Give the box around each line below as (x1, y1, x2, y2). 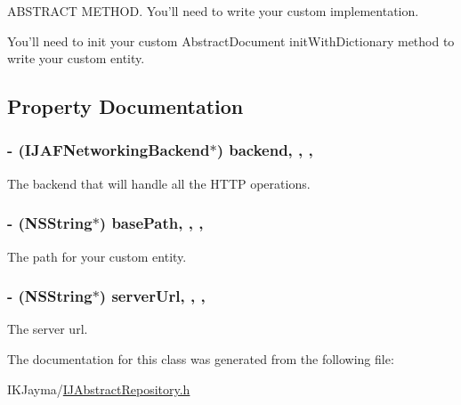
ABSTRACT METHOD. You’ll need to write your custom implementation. (7, 2, 419, 20)
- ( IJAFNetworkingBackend (7, 139, 210, 161)
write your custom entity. (7, 49, 145, 68)
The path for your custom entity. (7, 247, 187, 265)
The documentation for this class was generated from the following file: (7, 350, 394, 368)
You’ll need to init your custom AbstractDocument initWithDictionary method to (7, 31, 455, 50)
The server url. (7, 320, 88, 338)
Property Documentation (7, 93, 244, 120)
